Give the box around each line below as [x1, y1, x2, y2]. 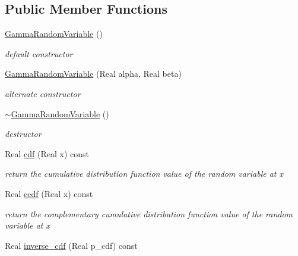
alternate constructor [5, 87, 81, 99]
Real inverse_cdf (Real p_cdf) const [5, 239, 138, 251]
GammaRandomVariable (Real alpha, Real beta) [5, 67, 182, 80]
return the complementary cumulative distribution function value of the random [5, 207, 293, 220]
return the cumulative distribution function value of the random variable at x [5, 167, 284, 180]
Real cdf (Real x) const [5, 147, 90, 160]
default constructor [5, 47, 73, 60]
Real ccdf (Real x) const [5, 187, 93, 199]
